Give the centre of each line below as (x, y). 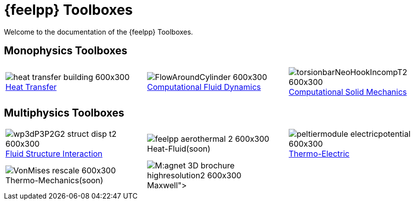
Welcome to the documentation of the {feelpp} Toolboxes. (99, 32)
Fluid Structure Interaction (54, 154)
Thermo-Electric (319, 154)
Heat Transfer (31, 87)
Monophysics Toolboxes (66, 51)
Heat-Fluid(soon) (179, 149)
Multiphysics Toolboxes (64, 113)
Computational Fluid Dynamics (204, 87)
